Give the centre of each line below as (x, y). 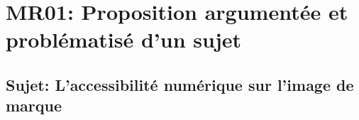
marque (34, 105)
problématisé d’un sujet (123, 39)
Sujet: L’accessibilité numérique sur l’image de (180, 84)
